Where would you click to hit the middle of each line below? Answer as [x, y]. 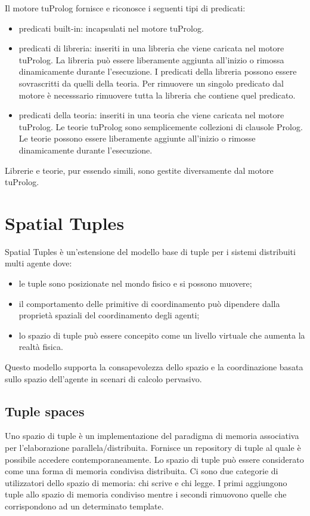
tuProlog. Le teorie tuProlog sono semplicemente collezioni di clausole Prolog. [161, 126]
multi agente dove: [38, 263]
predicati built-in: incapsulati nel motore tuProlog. [111, 28]
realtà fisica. [41, 347]
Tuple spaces [45, 411]
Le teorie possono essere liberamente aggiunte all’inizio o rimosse [137, 138]
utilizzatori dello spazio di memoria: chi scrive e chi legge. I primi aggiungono [146, 482]
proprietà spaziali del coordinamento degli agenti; [109, 315]
